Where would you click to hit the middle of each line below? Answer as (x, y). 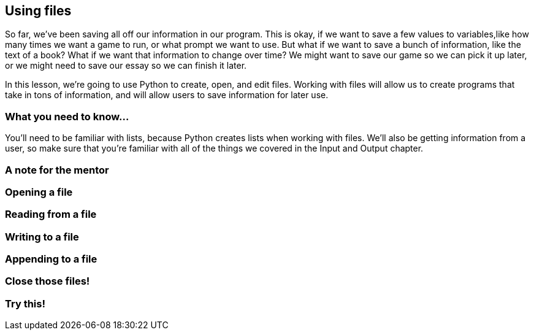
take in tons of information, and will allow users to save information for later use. (167, 95)
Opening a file (39, 192)
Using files (38, 11)
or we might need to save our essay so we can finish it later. (126, 66)
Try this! (25, 303)
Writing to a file (42, 237)
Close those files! (48, 281)
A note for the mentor (57, 170)
